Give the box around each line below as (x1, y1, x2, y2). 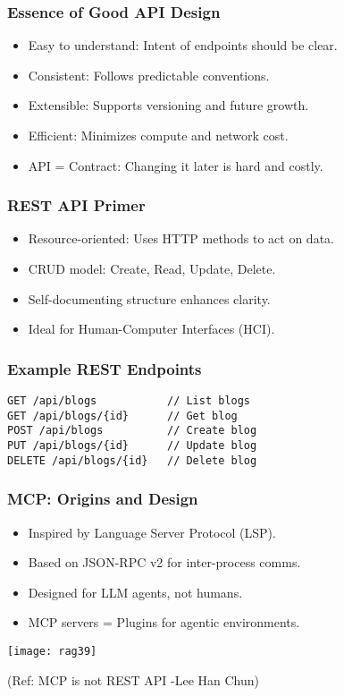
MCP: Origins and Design (7, 488, 198, 510)
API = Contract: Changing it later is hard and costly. (28, 156, 323, 174)
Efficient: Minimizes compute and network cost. (28, 126, 289, 144)
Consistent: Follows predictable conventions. (28, 65, 270, 84)
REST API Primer (7, 194, 146, 216)
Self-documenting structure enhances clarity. (28, 289, 271, 308)
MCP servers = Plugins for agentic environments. (28, 613, 300, 632)
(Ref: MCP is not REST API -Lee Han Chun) (7, 670, 260, 689)
